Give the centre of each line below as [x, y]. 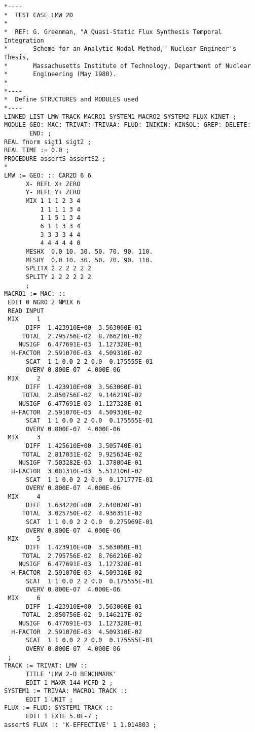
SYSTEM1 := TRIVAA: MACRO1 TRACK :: [66, 691]
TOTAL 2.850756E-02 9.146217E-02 [82, 615]
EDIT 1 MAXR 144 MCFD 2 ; [69, 683]
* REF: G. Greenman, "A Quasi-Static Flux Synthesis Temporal [113, 32]
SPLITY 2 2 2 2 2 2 [58, 277]
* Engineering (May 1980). [60, 74]
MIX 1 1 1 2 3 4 [53, 201]
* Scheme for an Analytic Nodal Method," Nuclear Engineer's [120, 49]
